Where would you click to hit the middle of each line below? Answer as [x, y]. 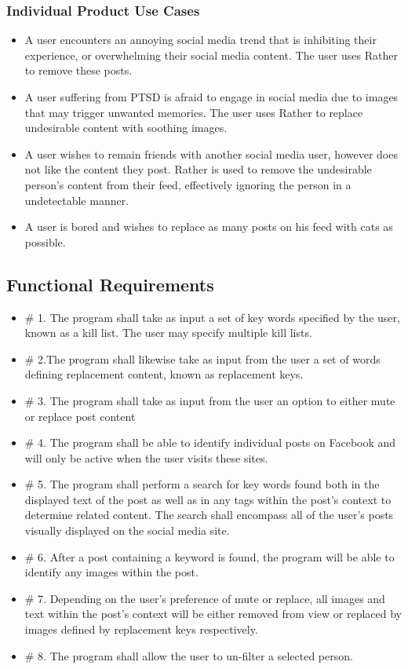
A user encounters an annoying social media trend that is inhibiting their [200, 40]
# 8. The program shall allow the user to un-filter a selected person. [189, 655]
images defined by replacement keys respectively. [141, 629]
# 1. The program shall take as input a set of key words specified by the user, [212, 317]
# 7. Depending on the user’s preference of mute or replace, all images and [205, 598]
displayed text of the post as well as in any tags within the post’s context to [208, 499]
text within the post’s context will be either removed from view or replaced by [213, 614]
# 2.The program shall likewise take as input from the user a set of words [202, 358]
